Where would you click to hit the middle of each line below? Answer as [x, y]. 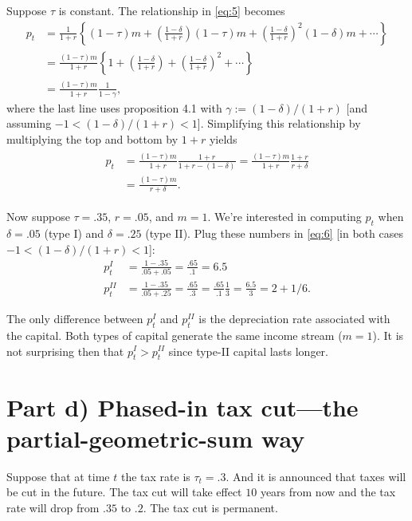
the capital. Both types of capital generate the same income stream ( [175, 335]
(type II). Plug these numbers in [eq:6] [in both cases [274, 233]
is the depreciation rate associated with [294, 319]
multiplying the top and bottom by [92, 139]
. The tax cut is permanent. [210, 507]
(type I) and [74, 233]
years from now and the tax [328, 492]
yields [223, 139]
